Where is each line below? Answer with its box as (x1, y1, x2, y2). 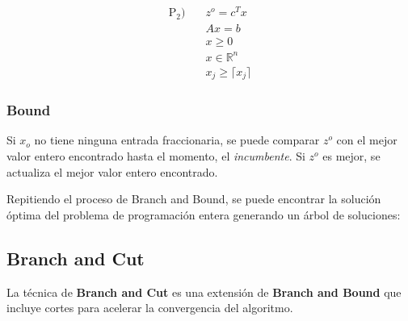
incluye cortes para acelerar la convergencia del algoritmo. (6, 299, 293, 316)
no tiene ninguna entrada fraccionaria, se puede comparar (34, 131, 320, 148)
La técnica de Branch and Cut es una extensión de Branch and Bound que (6, 283, 402, 300)
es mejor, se (322, 148, 381, 164)
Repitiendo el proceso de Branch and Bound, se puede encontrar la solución (6, 190, 381, 207)
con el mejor (336, 131, 397, 148)
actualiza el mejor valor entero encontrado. (6, 163, 218, 180)
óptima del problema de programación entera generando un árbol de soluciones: (6, 206, 401, 223)
